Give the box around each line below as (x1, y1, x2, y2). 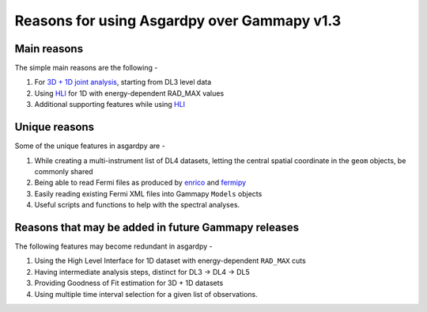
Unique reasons (14, 120, 95, 134)
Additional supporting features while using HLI (34, 100, 186, 109)
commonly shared (34, 166, 94, 176)
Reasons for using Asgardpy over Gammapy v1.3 (14, 12, 342, 29)
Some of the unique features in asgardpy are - (14, 141, 165, 150)
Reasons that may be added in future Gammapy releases (14, 220, 300, 234)
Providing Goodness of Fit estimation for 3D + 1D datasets (34, 278, 224, 288)
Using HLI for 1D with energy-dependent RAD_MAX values (34, 88, 225, 98)
